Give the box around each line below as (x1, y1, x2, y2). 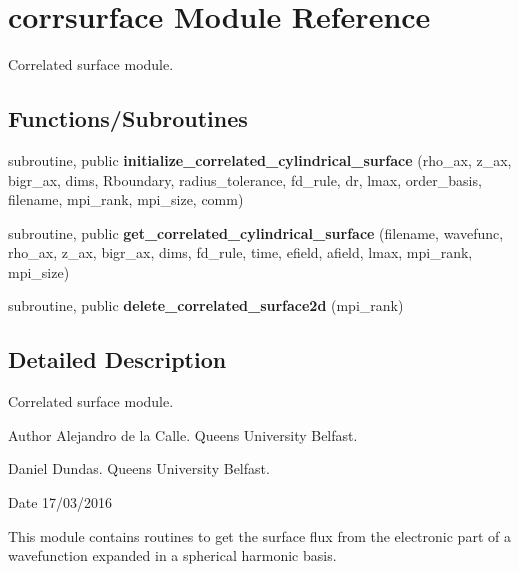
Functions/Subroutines (8, 103, 248, 134)
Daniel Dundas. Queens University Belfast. (8, 458, 270, 479)
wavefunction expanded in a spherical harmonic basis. (8, 545, 337, 566)
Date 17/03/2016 (8, 492, 113, 513)
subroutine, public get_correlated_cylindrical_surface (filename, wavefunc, (8, 222, 504, 243)
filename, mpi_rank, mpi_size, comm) (8, 189, 244, 210)
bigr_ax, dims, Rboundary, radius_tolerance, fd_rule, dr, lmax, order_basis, (8, 169, 482, 190)
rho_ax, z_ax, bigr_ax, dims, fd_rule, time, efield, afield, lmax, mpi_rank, (8, 242, 473, 263)
